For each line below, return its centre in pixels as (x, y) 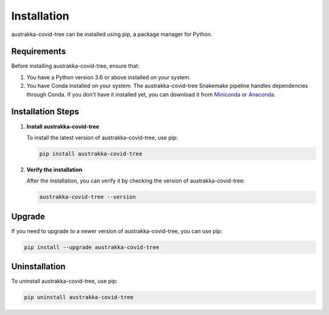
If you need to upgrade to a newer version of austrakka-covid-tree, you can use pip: (117, 231)
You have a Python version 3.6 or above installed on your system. (109, 77)
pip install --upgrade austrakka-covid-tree (92, 247)
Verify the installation (54, 169)
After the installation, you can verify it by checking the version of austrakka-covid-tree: (136, 181)
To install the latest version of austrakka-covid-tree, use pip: (102, 137)
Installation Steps (45, 112)
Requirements (39, 52)
